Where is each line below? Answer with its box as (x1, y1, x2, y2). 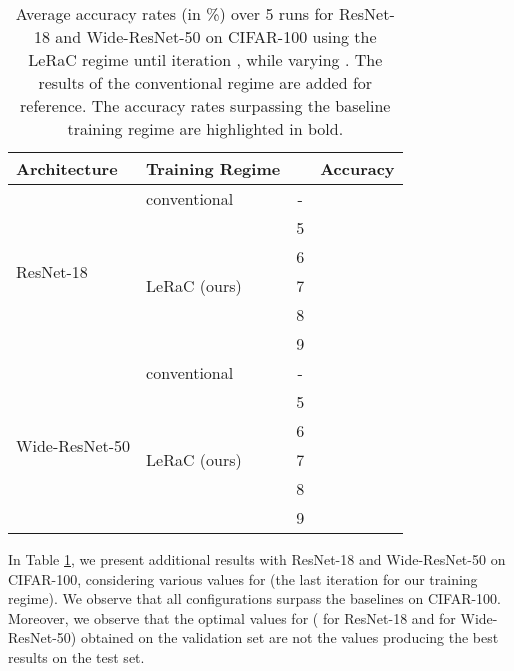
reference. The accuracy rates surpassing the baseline (20, 94, 391, 117)
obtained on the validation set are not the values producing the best (80, 627, 499, 648)
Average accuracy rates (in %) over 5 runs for (15, 2, 334, 25)
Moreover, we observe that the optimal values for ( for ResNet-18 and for (8, 607, 456, 628)
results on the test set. (8, 646, 145, 667)
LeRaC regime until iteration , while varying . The (28, 48, 383, 71)
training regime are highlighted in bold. (67, 117, 344, 140)
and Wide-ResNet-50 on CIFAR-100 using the (55, 25, 377, 48)
